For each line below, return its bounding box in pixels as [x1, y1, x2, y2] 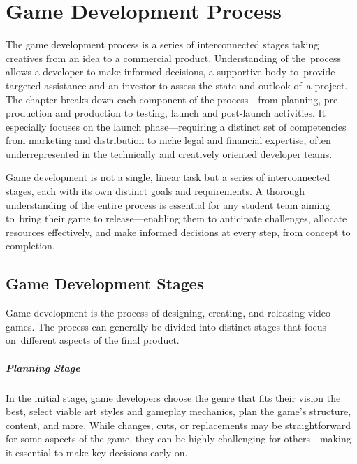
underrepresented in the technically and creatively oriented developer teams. [6, 146, 333, 161]
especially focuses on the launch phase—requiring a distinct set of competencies [6, 119, 347, 133]
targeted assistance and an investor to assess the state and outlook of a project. [6, 78, 348, 92]
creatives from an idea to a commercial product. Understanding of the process [6, 50, 342, 65]
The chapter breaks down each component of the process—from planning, [6, 92, 321, 106]
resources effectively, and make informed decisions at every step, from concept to [6, 224, 351, 239]
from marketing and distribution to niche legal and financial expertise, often [6, 133, 331, 147]
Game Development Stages [6, 273, 204, 294]
